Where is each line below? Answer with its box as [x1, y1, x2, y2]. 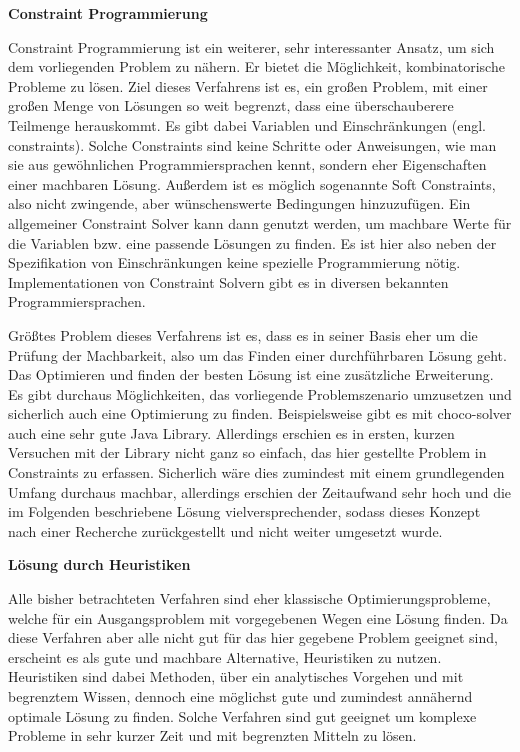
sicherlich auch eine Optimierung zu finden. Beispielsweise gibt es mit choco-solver [8, 403, 512, 424]
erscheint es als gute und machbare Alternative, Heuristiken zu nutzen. [8, 646, 442, 667]
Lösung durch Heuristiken [8, 554, 191, 575]
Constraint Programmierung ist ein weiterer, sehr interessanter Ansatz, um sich [8, 36, 495, 57]
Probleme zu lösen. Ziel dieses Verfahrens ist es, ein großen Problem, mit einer [8, 75, 488, 96]
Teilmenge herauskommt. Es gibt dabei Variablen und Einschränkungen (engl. [8, 114, 486, 135]
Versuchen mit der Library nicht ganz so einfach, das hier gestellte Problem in [8, 442, 487, 463]
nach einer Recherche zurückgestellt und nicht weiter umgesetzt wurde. [8, 520, 443, 541]
